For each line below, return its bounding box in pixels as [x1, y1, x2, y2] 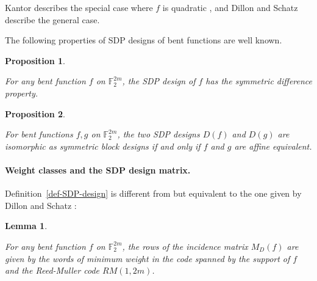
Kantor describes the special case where [5, 1, 153, 13]
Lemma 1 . [5, 219, 48, 232]
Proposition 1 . [5, 54, 65, 67]
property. [5, 86, 38, 99]
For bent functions [5, 128, 73, 140]
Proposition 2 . [5, 107, 65, 120]
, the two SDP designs [117, 128, 200, 140]
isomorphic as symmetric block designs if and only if [5, 139, 201, 152]
